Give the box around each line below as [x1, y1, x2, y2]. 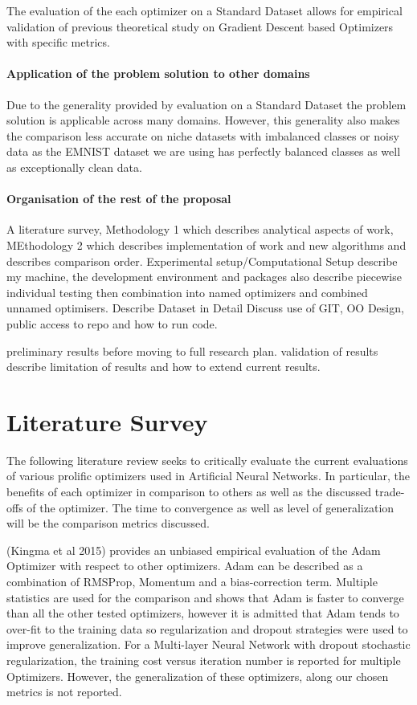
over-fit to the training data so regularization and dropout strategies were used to [6, 620, 408, 637]
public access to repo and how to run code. [6, 315, 218, 332]
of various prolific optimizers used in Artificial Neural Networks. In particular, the [6, 467, 410, 484]
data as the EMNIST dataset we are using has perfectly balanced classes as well [6, 143, 401, 160]
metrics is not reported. [6, 683, 122, 700]
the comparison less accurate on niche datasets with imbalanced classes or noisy [6, 127, 399, 144]
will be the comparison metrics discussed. [6, 515, 210, 532]
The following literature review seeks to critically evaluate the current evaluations [6, 451, 408, 468]
